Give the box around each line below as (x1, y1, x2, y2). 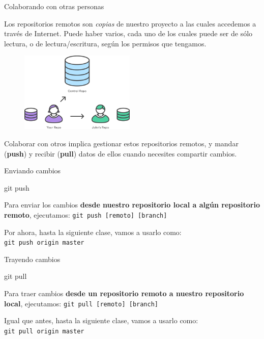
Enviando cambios (4, 165, 61, 176)
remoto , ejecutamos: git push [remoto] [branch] (4, 209, 167, 220)
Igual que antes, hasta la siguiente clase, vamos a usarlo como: (4, 315, 198, 326)
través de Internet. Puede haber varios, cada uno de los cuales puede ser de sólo (4, 28, 253, 39)
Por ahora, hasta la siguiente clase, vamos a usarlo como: (4, 226, 182, 237)
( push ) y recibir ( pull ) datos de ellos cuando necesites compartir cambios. (4, 148, 237, 159)
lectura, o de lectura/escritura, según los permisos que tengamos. (4, 38, 207, 48)
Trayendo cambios (4, 253, 61, 264)
